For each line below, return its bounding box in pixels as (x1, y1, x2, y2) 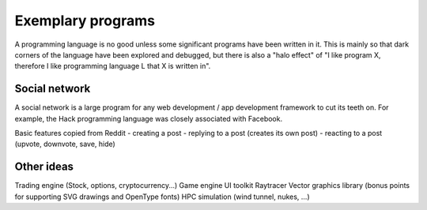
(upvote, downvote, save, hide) (14, 139, 116, 149)
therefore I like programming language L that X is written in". (14, 62, 211, 71)
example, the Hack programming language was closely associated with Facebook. (14, 114, 283, 123)
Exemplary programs (14, 12, 156, 29)
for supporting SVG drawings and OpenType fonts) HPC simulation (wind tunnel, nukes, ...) (14, 192, 310, 201)
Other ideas (14, 160, 74, 174)
